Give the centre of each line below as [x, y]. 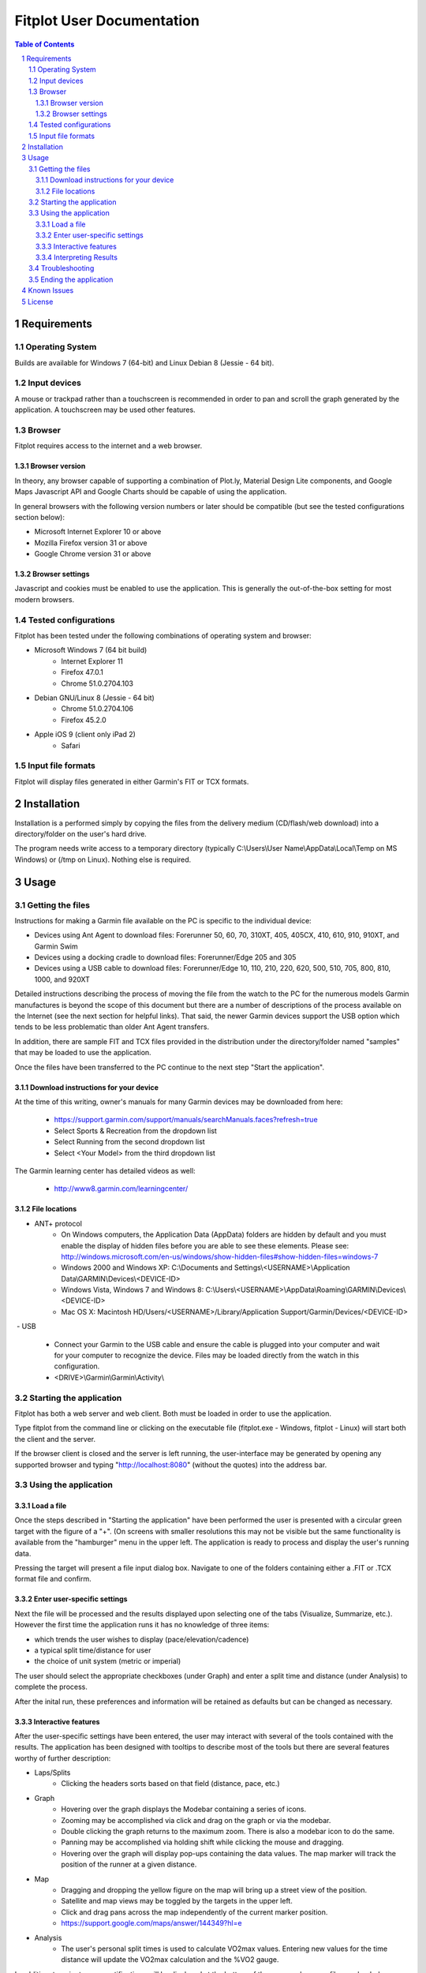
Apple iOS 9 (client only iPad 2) [85, 735]
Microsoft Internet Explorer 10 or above [98, 532]
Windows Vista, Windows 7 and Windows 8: [133, 1290]
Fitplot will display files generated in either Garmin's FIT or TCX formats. [132, 781]
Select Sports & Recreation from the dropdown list [135, 1131]
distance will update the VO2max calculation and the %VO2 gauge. [170, 1960]
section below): [39, 517]
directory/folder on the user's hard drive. [81, 833]
